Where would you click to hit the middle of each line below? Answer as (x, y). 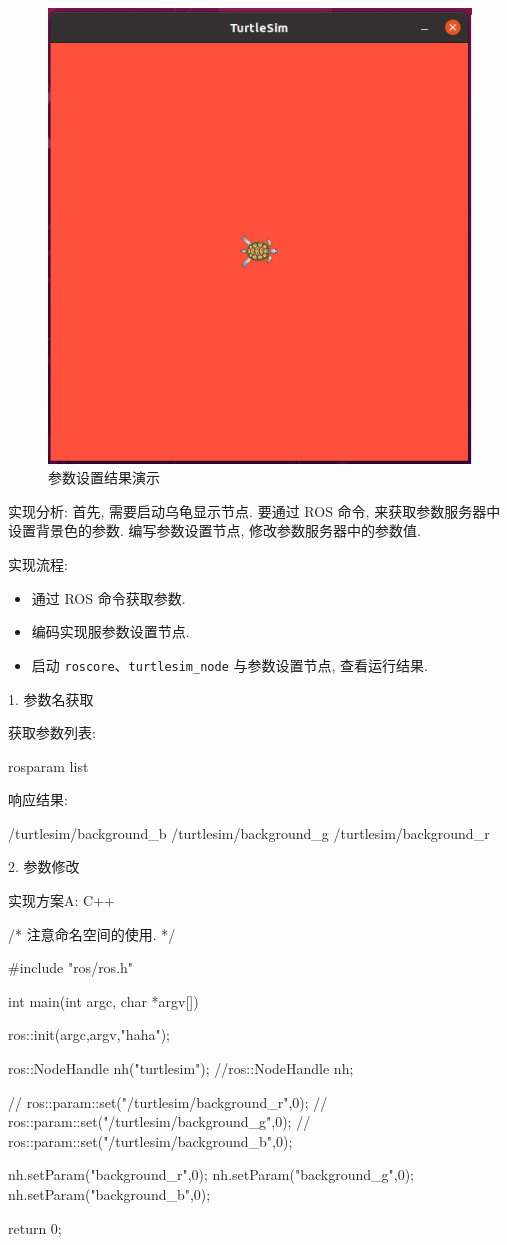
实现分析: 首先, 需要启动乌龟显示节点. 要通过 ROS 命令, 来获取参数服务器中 (254, 510)
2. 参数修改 (44, 866)
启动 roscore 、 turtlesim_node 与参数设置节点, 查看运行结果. (229, 664)
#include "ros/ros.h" (71, 967)
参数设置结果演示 (104, 477)
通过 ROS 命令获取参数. (108, 597)
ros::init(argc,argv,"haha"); (89, 1034)
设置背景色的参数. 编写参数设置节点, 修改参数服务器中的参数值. (214, 530)
